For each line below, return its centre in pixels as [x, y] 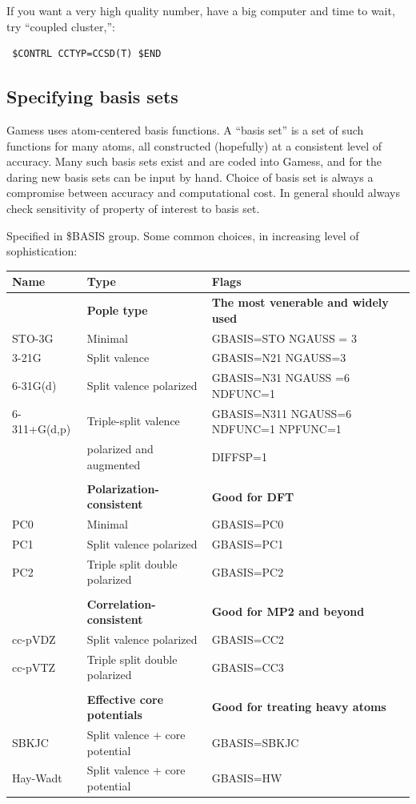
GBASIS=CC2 [248, 639]
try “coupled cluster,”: [61, 26]
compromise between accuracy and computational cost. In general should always [203, 193]
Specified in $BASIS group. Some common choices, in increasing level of [183, 235]
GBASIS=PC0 [248, 524]
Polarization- [123, 488]
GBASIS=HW [247, 778]
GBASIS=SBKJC [255, 742]
